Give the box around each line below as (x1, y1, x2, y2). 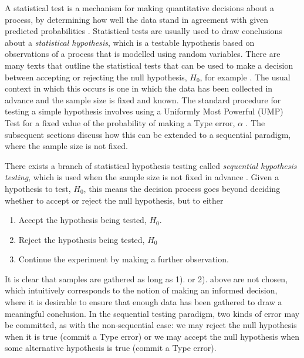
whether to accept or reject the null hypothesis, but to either (5, 194, 224, 206)
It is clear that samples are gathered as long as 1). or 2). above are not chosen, (5, 272, 288, 285)
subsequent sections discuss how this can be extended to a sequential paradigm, (5, 128, 291, 140)
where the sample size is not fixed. (5, 140, 128, 152)
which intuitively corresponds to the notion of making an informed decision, (5, 284, 278, 296)
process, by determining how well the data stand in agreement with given (5, 13, 269, 25)
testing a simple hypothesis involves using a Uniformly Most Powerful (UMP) (5, 105, 283, 117)
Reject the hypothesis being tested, (18, 233, 145, 245)
